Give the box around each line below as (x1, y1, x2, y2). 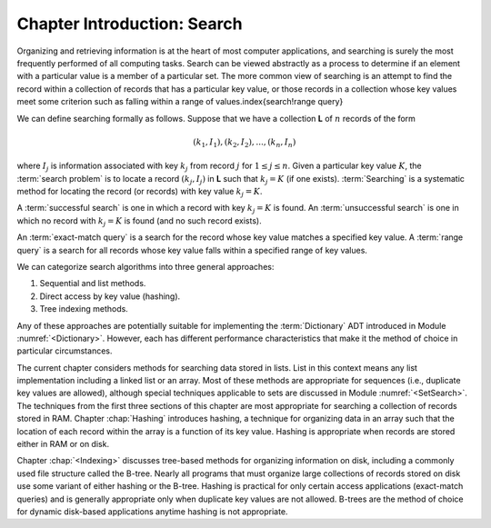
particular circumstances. (16, 345, 113, 356)
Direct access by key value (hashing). (39, 291, 181, 302)
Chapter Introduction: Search (16, 14, 243, 34)
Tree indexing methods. (39, 304, 129, 314)
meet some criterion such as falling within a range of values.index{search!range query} (16, 96, 344, 107)
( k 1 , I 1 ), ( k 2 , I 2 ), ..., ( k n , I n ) (192, 136, 296, 149)
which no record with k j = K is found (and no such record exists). (16, 214, 263, 228)
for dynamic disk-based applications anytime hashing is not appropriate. (16, 506, 288, 517)
